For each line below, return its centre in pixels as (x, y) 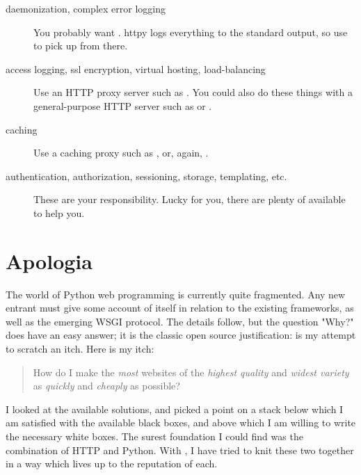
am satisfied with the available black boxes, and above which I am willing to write (181, 422)
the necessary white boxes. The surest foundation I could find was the (154, 436)
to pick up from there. (81, 46)
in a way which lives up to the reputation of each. (112, 464)
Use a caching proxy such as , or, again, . (121, 153)
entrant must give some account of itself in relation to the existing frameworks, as (180, 308)
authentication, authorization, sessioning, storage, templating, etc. (146, 176)
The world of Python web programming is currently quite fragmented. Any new (176, 294)
